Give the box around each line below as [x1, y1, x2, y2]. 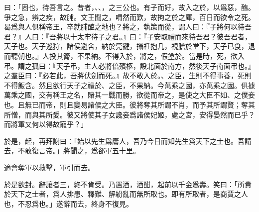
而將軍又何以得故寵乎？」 [4, 119, 88, 129]
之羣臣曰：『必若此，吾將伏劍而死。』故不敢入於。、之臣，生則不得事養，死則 [4, 70, 252, 81]
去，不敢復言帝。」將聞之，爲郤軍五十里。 [4, 145, 140, 156]
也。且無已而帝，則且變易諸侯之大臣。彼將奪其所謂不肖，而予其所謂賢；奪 [4, 99, 248, 109]
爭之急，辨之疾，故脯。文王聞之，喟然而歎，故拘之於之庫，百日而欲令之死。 [4, 11, 255, 22]
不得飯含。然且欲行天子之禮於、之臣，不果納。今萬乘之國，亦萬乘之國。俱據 [4, 80, 255, 90]
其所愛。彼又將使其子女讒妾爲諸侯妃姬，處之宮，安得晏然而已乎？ [38, 109, 255, 119]
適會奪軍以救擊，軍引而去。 [4, 162, 95, 172]
